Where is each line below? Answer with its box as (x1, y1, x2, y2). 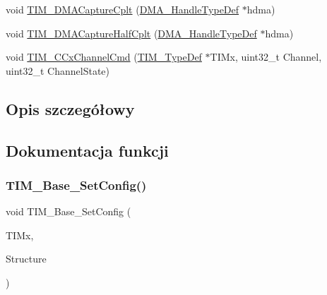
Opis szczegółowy (6, 97, 135, 119)
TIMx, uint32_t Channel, (210, 49, 322, 64)
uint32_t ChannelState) (6, 63, 110, 78)
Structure (6, 251, 47, 266)
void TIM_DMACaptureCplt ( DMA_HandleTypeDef (6, 2, 239, 16)
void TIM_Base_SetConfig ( (6, 204, 131, 219)
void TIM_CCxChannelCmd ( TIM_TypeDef (6, 49, 202, 64)
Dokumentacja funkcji (6, 139, 169, 161)
